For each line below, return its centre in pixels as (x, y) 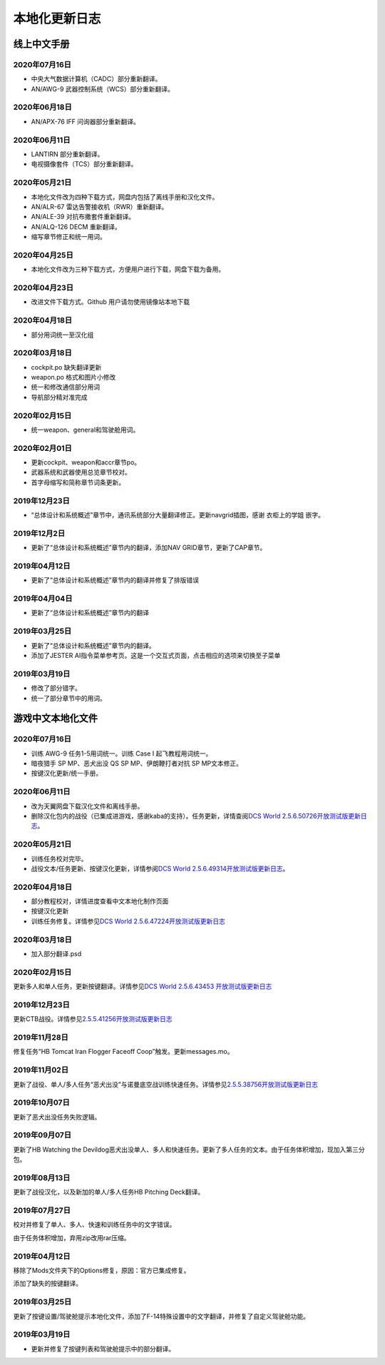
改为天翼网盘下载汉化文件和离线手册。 (87, 806)
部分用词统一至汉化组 (62, 335)
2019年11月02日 (41, 1070)
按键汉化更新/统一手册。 (67, 773)
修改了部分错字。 (56, 688)
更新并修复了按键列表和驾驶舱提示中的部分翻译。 (103, 1349)
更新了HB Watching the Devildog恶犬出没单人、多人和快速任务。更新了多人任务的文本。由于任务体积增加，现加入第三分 (189, 1150)
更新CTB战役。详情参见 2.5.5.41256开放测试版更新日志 (93, 1019)
